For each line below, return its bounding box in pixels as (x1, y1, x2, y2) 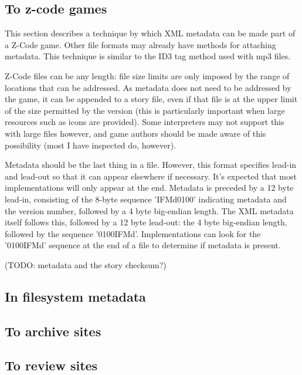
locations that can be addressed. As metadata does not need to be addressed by (5, 81, 291, 93)
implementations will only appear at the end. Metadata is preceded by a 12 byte (5, 181, 294, 194)
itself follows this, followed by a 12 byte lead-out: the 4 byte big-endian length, (5, 216, 287, 228)
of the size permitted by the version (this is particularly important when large (5, 104, 285, 116)
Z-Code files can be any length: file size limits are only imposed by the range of (5, 69, 290, 82)
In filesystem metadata (5, 287, 146, 305)
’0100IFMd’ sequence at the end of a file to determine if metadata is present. (5, 239, 281, 251)
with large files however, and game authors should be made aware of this (5, 127, 266, 139)
